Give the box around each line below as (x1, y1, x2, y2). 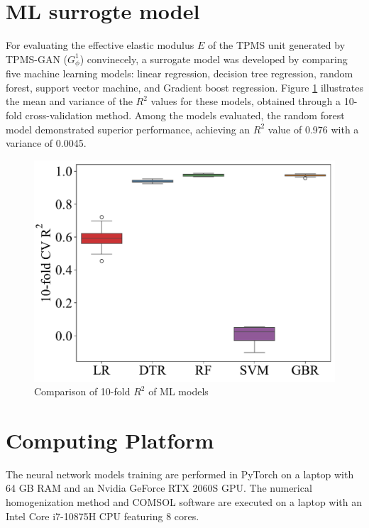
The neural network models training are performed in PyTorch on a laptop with (6, 466, 354, 481)
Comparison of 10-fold (34, 384, 131, 399)
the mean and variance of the (6, 94, 133, 109)
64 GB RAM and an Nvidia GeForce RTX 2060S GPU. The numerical (6, 480, 312, 495)
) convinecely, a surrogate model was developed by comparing (79, 51, 348, 66)
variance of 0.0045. (6, 136, 87, 150)
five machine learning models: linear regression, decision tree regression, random (6, 66, 353, 81)
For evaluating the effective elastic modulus (6, 38, 194, 53)
